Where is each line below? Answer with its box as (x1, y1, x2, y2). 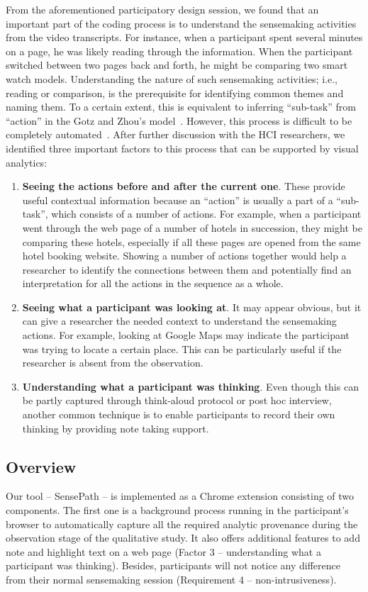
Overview (6, 455, 77, 477)
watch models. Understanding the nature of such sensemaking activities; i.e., (6, 71, 338, 86)
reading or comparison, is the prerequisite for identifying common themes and (6, 85, 344, 100)
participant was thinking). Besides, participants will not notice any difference (6, 558, 340, 573)
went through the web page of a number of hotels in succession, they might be (22, 220, 362, 235)
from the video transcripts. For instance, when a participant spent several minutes (6, 30, 363, 45)
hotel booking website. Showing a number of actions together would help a (22, 248, 347, 263)
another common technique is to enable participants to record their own (22, 407, 335, 422)
